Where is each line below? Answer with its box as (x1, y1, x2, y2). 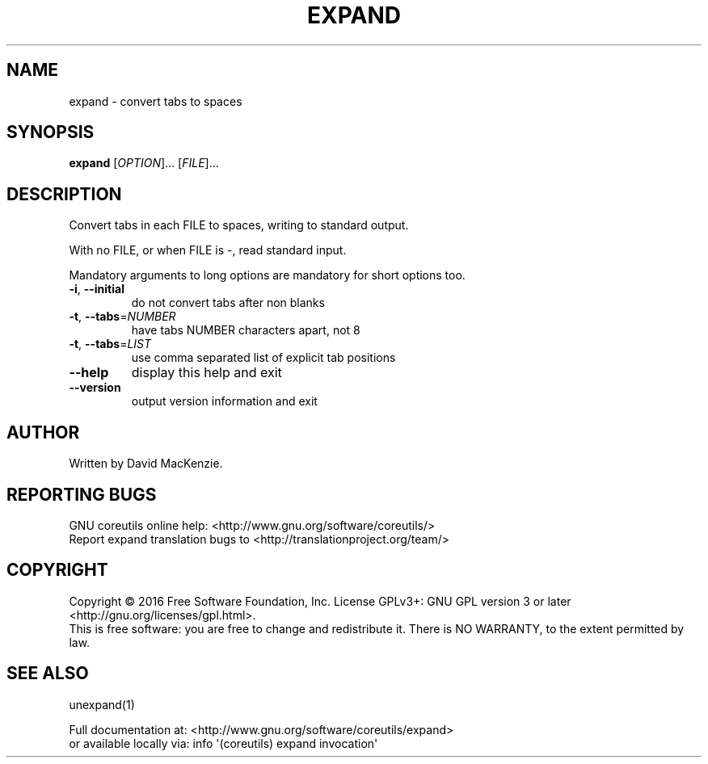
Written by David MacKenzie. (69, 456, 223, 471)
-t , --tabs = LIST (69, 337, 152, 351)
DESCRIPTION (6, 183, 122, 204)
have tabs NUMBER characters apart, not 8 (131, 323, 360, 338)
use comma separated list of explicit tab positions (131, 351, 396, 365)
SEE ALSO (6, 663, 89, 684)
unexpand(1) (69, 697, 135, 712)
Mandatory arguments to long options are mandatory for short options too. (69, 268, 466, 283)
